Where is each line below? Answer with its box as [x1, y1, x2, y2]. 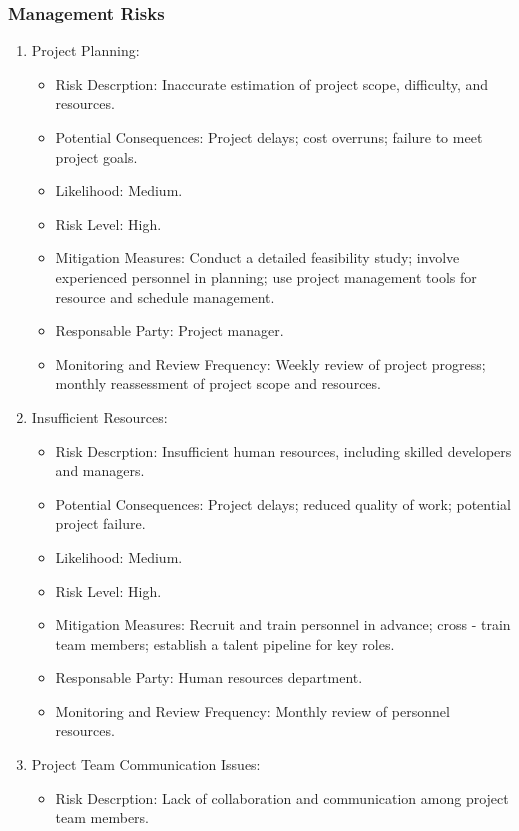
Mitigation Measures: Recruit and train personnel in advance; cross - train [55, 614, 511, 635]
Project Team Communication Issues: [31, 754, 261, 775]
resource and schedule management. [55, 286, 275, 307]
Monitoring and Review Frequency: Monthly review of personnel [55, 700, 450, 721]
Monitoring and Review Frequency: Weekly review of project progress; [55, 353, 486, 374]
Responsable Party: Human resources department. [55, 667, 363, 688]
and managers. [55, 460, 145, 481]
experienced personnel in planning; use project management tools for [55, 266, 477, 287]
